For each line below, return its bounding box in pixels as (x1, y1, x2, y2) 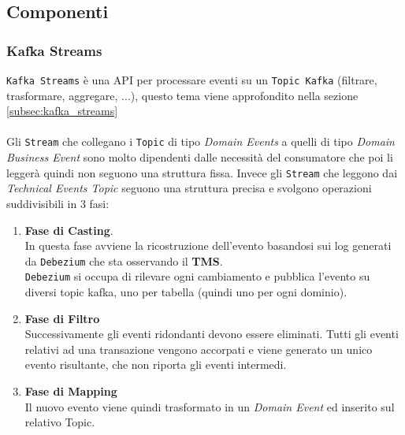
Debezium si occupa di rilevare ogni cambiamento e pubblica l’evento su (24, 268, 370, 284)
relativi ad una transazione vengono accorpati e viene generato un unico (24, 340, 373, 357)
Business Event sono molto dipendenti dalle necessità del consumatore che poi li (6, 149, 393, 165)
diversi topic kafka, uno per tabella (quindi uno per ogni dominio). (24, 284, 347, 300)
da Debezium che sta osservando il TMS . (24, 252, 223, 269)
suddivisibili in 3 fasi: (6, 195, 110, 211)
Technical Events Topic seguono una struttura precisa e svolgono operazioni (6, 180, 372, 196)
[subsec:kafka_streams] (6, 102, 118, 119)
